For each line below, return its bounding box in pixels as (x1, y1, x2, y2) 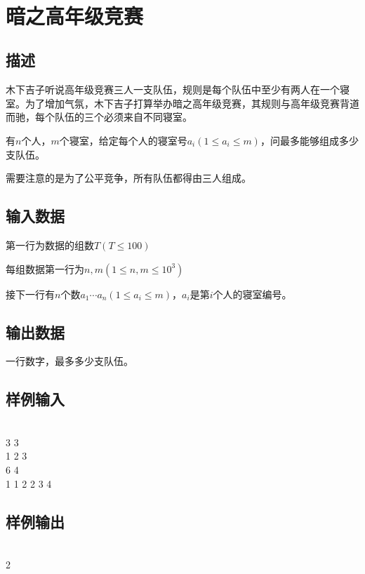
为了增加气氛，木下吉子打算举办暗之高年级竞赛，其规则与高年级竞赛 (25, 95, 340, 110)
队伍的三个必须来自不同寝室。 (54, 109, 192, 124)
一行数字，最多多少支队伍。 (6, 354, 133, 368)
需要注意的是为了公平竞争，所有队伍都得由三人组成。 (6, 171, 251, 185)
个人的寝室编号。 (213, 286, 292, 301)
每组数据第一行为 (6, 261, 84, 276)
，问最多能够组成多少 (260, 133, 359, 148)
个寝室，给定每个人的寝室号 (59, 133, 187, 148)
